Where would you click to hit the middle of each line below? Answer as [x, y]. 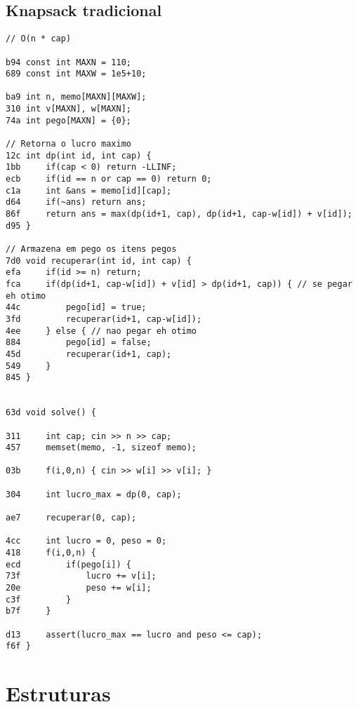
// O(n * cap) [39, 39]
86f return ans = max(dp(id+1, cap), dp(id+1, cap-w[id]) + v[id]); [179, 214]
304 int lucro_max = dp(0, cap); [94, 494]
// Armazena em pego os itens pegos [91, 249]
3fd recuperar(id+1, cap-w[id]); [104, 319]
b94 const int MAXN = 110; [68, 62]
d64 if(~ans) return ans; [76, 202]
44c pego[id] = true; [76, 308]
